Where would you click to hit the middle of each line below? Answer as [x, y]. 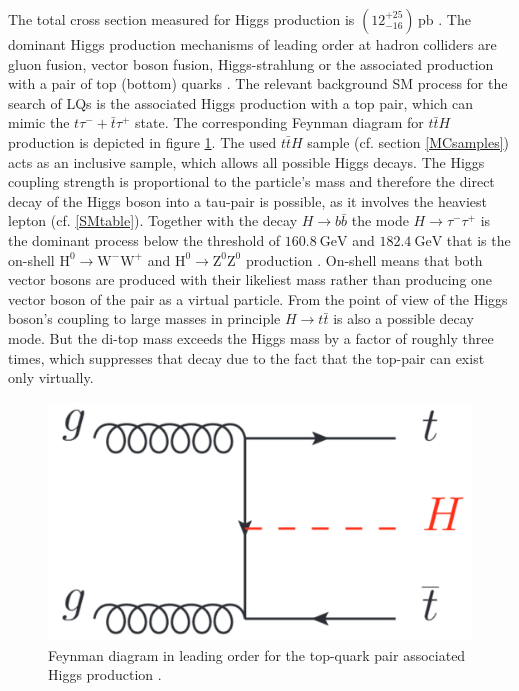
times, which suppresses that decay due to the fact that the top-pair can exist [246, 357]
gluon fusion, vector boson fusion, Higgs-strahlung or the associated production [251, 63]
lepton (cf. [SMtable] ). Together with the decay [153, 220]
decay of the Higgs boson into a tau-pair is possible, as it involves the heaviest [247, 200]
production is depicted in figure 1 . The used [142, 141]
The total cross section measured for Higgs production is [181, 19]
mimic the [39, 122]
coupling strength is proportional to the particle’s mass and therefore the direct [251, 181]
